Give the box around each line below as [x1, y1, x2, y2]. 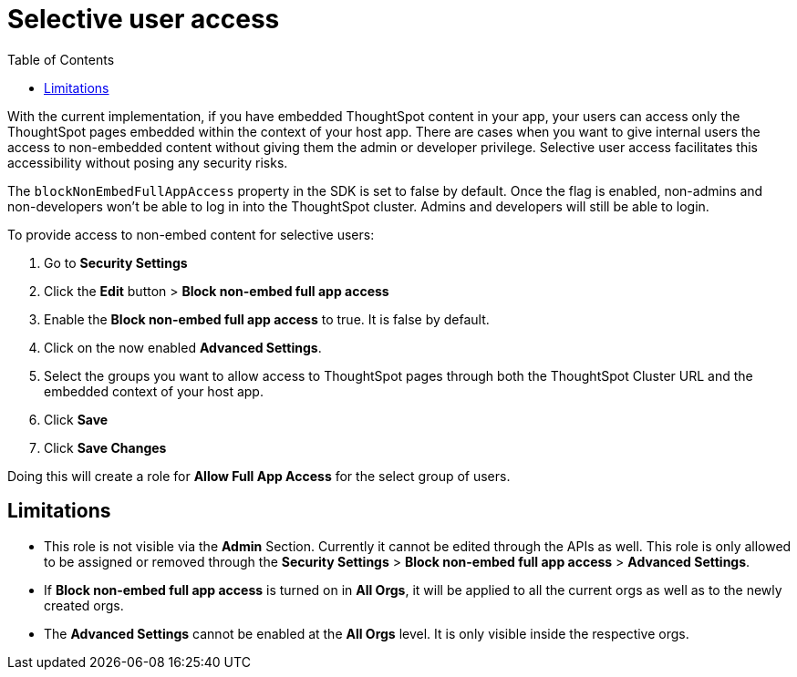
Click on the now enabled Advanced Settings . [44, 339, 322, 355]
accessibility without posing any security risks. [7, 154, 288, 170]
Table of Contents [7, 51, 115, 67]
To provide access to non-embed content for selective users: [7, 226, 375, 242]
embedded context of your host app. [44, 383, 264, 399]
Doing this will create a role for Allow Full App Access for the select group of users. [7, 467, 511, 484]
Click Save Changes [44, 439, 167, 456]
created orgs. [44, 597, 124, 613]
